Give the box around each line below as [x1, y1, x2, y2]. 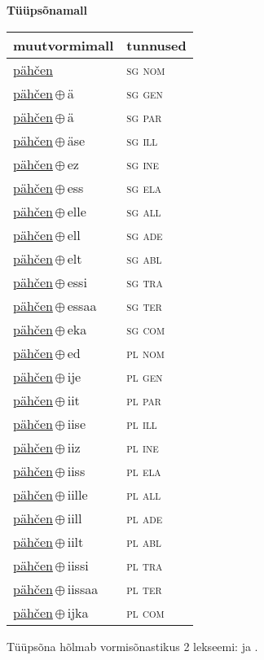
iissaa [67, 579, 99, 598]
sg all [126, 201, 161, 221]
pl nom [126, 343, 165, 362]
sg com [126, 319, 165, 339]
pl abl [126, 531, 161, 551]
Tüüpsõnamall [7, 2, 88, 18]
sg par [126, 107, 162, 126]
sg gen [126, 83, 163, 103]
